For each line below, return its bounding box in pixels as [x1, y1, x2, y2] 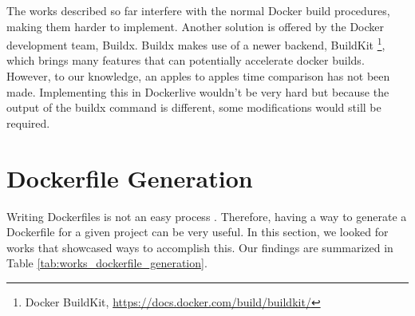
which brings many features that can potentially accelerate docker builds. [6, 52, 365, 69]
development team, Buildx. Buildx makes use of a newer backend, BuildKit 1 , [6, 34, 385, 53]
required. [6, 114, 50, 131]
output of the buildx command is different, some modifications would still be [6, 99, 381, 116]
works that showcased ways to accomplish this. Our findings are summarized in [6, 239, 393, 255]
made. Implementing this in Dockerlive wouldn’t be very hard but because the [6, 83, 389, 100]
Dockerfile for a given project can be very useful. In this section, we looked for [6, 223, 389, 240]
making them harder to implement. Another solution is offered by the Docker [6, 18, 385, 34]
